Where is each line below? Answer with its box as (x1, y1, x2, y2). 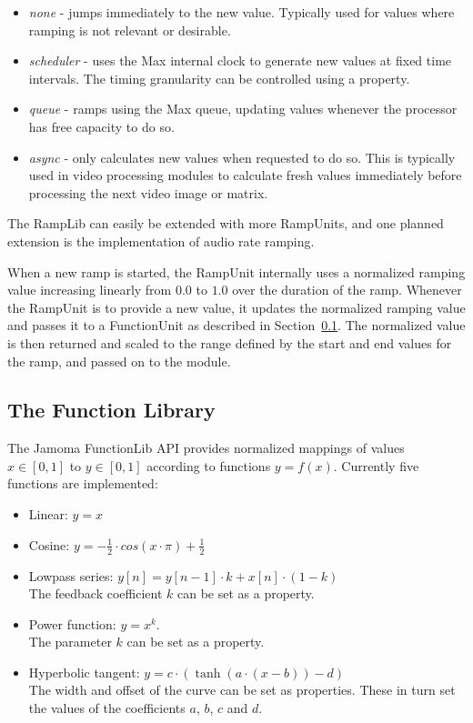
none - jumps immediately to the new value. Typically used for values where (28, 3, 455, 21)
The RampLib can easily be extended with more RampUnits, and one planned (7, 214, 444, 233)
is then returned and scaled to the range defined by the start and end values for (7, 333, 452, 352)
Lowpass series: (28, 566, 114, 585)
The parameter (28, 632, 112, 651)
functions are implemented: (7, 474, 158, 493)
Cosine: (28, 535, 70, 554)
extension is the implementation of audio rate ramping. (7, 231, 315, 250)
